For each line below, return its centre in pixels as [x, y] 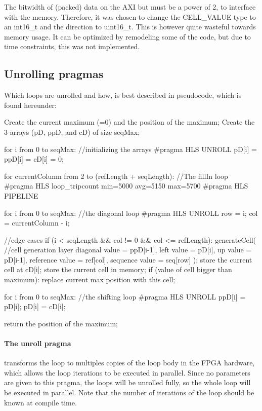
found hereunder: [30, 105]
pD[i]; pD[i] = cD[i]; [35, 306]
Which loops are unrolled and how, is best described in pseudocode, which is [123, 95]
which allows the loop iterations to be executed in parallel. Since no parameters [127, 372]
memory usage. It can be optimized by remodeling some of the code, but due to [127, 36]
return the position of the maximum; [61, 323]
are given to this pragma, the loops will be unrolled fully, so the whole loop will [127, 382]
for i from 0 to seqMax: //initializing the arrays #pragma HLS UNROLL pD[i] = [130, 149]
